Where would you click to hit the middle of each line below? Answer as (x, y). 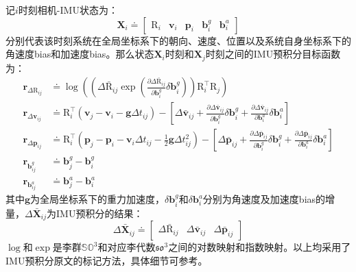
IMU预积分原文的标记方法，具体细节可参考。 (107, 260)
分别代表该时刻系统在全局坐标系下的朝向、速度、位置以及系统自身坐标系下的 (178, 40)
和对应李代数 (127, 247)
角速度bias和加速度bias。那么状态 (80, 54)
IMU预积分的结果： (100, 213)
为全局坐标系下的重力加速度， (98, 199)
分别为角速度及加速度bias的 (264, 199)
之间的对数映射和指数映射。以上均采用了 (260, 247)
